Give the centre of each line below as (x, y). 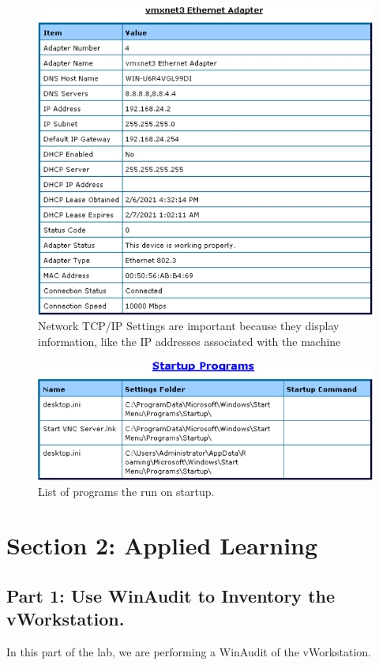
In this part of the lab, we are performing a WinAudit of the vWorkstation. (189, 652)
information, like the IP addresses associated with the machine (189, 341)
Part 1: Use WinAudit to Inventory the (171, 595)
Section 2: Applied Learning (162, 545)
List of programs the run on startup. (126, 491)
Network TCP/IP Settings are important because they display (189, 326)
